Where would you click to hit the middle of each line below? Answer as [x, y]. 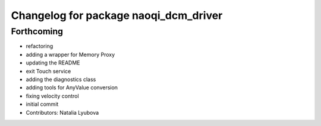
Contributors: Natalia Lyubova [62, 112]
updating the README [53, 63]
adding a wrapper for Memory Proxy [70, 54]
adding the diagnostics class [61, 79]
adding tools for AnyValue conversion [72, 88]
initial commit [42, 104]
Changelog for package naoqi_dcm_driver [117, 15]
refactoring [40, 46]
